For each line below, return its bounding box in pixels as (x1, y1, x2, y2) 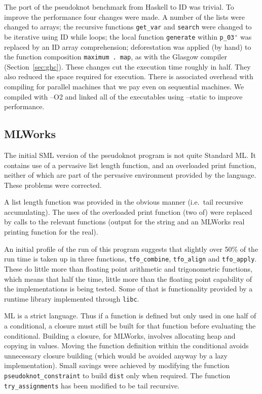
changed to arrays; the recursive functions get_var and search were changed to (4, 21, 252, 32)
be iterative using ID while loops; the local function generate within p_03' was (4, 31, 252, 42)
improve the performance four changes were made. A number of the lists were (4, 11, 245, 22)
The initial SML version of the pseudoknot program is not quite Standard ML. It (4, 149, 256, 160)
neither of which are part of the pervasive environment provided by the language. (4, 170, 256, 180)
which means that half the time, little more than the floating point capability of (4, 273, 252, 284)
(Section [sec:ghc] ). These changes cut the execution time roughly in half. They (4, 61, 251, 72)
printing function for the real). (4, 226, 98, 237)
